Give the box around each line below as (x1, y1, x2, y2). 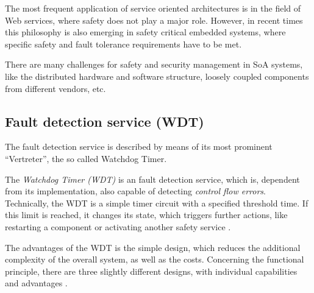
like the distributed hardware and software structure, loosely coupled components (5, 69, 309, 82)
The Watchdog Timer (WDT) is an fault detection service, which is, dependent (5, 172, 300, 185)
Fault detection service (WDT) (5, 111, 204, 130)
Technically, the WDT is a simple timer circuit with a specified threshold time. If (5, 196, 309, 209)
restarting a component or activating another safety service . (5, 220, 231, 233)
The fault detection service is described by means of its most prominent (5, 140, 273, 153)
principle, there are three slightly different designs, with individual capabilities (5, 264, 298, 277)
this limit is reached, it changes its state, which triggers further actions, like (5, 208, 288, 221)
